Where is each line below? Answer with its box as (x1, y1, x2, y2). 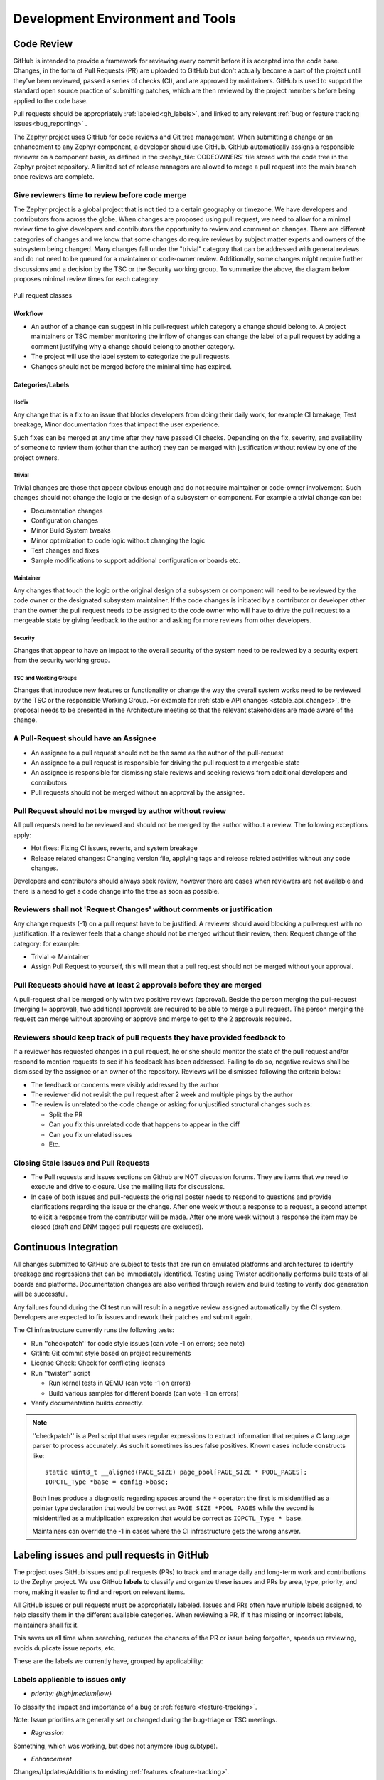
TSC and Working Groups (13, 674, 78, 681)
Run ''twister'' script (31, 1368, 90, 1377)
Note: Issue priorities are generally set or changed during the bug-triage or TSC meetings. (13, 1715, 277, 1724)
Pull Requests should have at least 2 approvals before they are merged (13, 980, 262, 990)
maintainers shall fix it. (13, 1621, 80, 1629)
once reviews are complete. (13, 172, 95, 181)
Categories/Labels (13, 380, 70, 389)
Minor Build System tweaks (31, 526, 111, 535)
